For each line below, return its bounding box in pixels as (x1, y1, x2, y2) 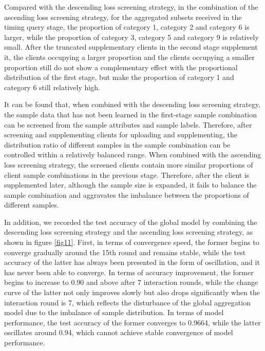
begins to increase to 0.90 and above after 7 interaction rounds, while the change (4, 277, 258, 287)
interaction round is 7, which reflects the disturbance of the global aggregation (4, 297, 251, 307)
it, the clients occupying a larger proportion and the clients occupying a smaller (4, 51, 255, 62)
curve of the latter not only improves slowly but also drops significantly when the (4, 287, 260, 298)
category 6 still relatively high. (4, 81, 100, 92)
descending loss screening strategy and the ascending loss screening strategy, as (4, 226, 253, 237)
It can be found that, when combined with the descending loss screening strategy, (4, 99, 261, 110)
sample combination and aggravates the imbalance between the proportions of (4, 189, 249, 200)
